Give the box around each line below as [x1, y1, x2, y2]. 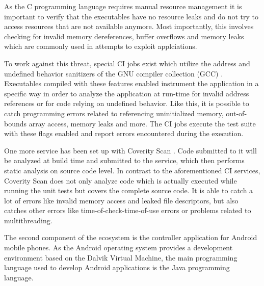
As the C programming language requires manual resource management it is [4, 1, 242, 11]
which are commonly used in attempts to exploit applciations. [4, 41, 197, 51]
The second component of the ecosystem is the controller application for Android [4, 232, 257, 243]
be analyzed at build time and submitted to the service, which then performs [4, 155, 245, 166]
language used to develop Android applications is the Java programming [4, 262, 230, 273]
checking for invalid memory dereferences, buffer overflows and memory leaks [4, 31, 244, 41]
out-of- [226, 108, 247, 118]
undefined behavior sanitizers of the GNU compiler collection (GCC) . [4, 68, 223, 79]
